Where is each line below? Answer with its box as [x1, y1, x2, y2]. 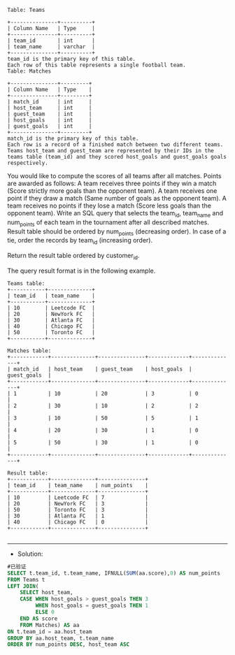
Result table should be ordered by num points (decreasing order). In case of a [7, 227, 227, 237]
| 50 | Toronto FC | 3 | [7, 506, 149, 513]
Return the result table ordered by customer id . [7, 252, 140, 261]
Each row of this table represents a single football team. [7, 62, 187, 69]
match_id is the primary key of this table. [7, 135, 139, 142]
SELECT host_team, [20, 589, 73, 596]
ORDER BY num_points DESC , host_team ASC [7, 641, 130, 648]
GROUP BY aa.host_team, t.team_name [7, 635, 114, 642]
